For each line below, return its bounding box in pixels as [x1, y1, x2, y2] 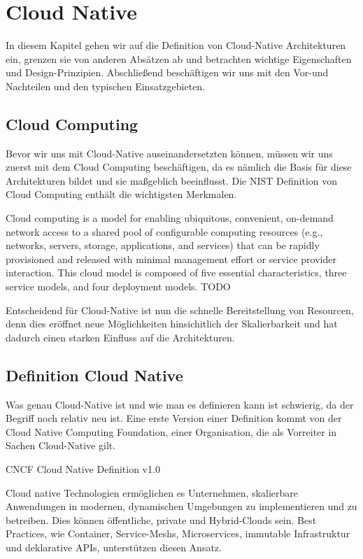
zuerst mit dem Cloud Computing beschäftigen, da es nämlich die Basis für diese [6, 160, 352, 174]
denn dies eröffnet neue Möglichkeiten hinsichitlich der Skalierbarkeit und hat [6, 316, 338, 331]
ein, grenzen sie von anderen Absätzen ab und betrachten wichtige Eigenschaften [6, 51, 352, 66]
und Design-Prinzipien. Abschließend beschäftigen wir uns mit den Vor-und [6, 65, 329, 80]
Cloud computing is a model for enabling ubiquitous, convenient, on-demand [6, 211, 334, 225]
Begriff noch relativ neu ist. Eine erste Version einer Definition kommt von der [6, 411, 342, 425]
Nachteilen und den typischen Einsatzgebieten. [6, 78, 206, 93]
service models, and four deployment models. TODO [6, 279, 231, 294]
